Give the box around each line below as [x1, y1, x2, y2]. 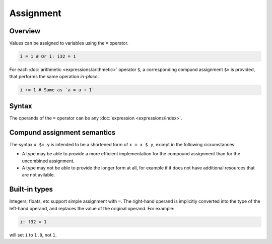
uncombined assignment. [22, 158, 75, 164]
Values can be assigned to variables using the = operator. [9, 40, 128, 46]
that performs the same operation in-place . [9, 74, 99, 80]
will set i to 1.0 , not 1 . [9, 232, 57, 238]
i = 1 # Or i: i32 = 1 [20, 53, 76, 59]
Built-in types [9, 185, 53, 194]
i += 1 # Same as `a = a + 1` [20, 87, 95, 93]
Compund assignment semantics [9, 128, 116, 137]
